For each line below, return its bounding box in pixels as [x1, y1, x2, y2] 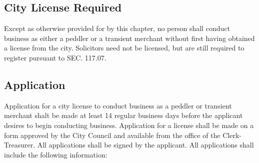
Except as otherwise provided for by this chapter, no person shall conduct [4, 23, 230, 33]
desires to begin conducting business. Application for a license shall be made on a [4, 119, 254, 130]
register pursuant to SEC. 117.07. [4, 52, 106, 62]
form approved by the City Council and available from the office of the [4, 129, 220, 140]
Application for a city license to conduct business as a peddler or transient [4, 100, 232, 110]
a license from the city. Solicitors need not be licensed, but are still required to [4, 42, 244, 53]
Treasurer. [4, 139, 35, 150]
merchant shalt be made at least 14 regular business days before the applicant [4, 110, 243, 120]
